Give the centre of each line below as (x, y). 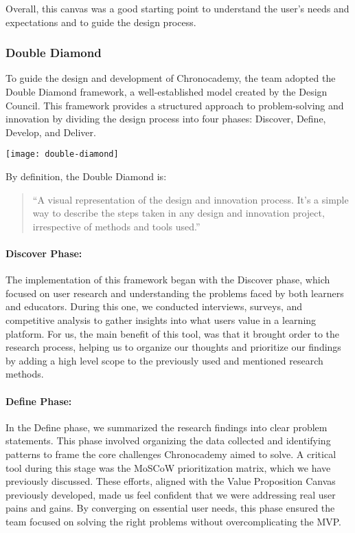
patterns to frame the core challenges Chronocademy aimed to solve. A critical (171, 454)
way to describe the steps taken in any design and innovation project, (179, 213)
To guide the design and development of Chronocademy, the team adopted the (171, 78)
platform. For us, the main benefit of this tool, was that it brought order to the (172, 333)
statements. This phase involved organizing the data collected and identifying (168, 440)
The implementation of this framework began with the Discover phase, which (168, 280)
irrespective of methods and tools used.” (116, 226)
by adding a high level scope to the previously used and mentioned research (164, 360)
